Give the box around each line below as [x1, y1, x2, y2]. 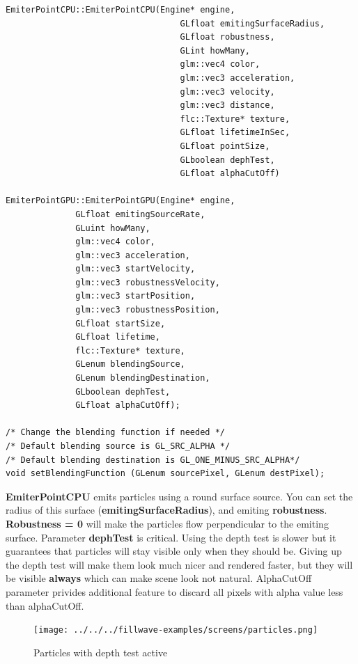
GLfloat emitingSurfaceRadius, [180, 18, 325, 29]
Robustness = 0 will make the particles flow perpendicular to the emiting [6, 516, 329, 530]
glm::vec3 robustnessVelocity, [75, 277, 220, 287]
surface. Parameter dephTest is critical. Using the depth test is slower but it [6, 530, 336, 544]
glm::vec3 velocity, [180, 86, 275, 97]
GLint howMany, [180, 45, 250, 56]
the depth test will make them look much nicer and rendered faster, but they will [6, 557, 353, 571]
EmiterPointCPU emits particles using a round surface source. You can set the [6, 489, 353, 503]
